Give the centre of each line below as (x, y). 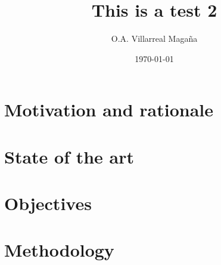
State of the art (69, 156)
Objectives (48, 203)
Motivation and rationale (109, 110)
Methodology (59, 250)
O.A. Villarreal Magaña (154, 38)
